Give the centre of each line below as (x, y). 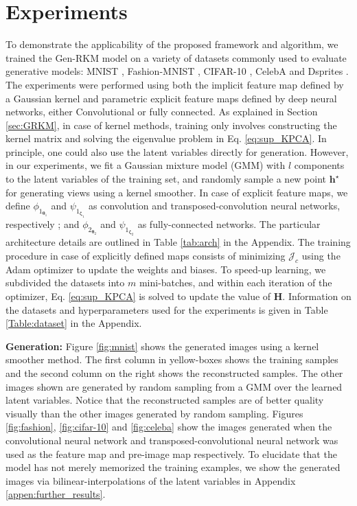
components (319, 165)
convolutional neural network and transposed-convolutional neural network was (172, 440)
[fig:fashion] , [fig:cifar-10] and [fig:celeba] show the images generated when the (169, 427)
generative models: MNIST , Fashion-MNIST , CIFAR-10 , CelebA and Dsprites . (177, 71)
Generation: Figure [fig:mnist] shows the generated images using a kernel (162, 346)
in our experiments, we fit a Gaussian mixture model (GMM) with (146, 165)
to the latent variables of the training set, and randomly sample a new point (166, 179)
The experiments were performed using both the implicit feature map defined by (175, 84)
